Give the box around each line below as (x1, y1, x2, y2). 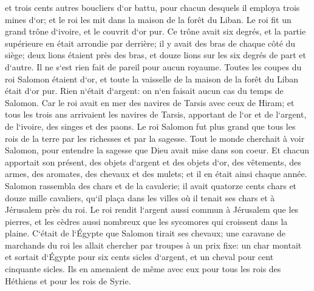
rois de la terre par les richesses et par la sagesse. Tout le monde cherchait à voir (5, 132, 305, 144)
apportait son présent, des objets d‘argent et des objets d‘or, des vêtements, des (5, 155, 301, 168)
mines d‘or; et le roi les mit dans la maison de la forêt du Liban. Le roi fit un (5, 13, 292, 25)
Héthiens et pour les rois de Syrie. (5, 274, 131, 287)
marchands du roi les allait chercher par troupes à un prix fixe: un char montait (5, 238, 302, 251)
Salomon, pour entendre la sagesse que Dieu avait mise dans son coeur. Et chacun (5, 144, 310, 156)
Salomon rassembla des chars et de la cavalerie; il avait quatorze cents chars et (5, 179, 297, 192)
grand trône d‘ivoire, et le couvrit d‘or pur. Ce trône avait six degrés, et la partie (5, 25, 306, 38)
